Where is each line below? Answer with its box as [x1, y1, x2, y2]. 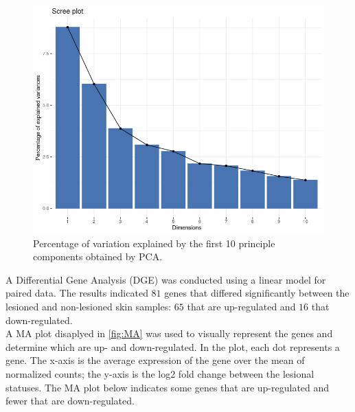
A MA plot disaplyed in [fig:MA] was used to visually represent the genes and [5, 326, 333, 341]
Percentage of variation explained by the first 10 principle [33, 236, 275, 250]
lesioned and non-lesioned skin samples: [5, 299, 172, 313]
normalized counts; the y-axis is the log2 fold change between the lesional [5, 366, 314, 380]
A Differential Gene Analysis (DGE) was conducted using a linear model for [5, 272, 326, 286]
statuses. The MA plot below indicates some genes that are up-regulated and [5, 380, 330, 394]
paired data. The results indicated [5, 286, 148, 300]
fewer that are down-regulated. [5, 393, 135, 408]
